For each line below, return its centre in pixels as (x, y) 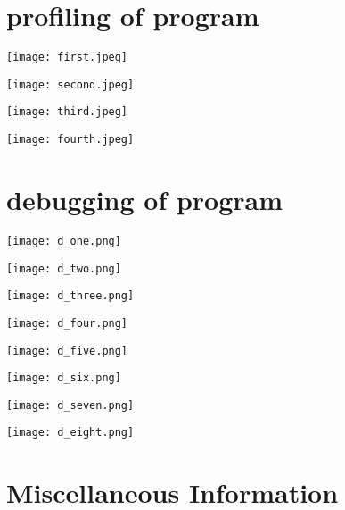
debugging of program (145, 199)
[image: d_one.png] (64, 241)
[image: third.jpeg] (67, 112)
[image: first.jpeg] (67, 58)
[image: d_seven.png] (70, 405)
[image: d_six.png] (64, 378)
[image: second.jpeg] (70, 84)
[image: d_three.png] (70, 296)
